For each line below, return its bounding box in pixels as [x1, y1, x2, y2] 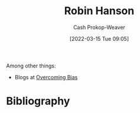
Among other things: [6, 62, 56, 69]
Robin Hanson [64, 4, 135, 18]
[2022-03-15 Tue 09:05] [69, 35, 129, 42]
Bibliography [6, 95, 70, 108]
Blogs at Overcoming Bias [14, 73, 78, 80]
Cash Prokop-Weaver [73, 24, 126, 31]
